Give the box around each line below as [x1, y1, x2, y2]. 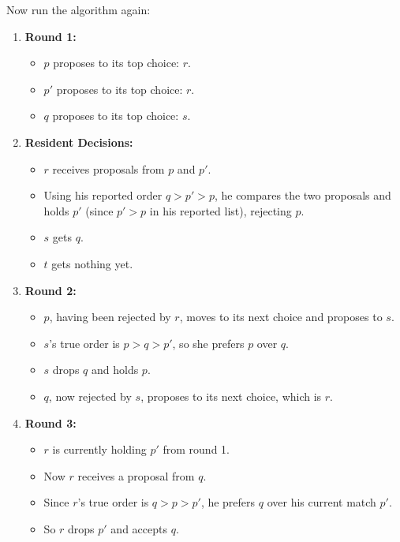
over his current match [267, 494, 376, 510]
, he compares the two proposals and [214, 187, 391, 204]
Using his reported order [43, 187, 163, 204]
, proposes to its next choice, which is [140, 387, 322, 404]
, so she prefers [172, 335, 245, 351]
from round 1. [163, 441, 230, 458]
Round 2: [24, 282, 77, 298]
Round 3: [24, 414, 77, 431]
